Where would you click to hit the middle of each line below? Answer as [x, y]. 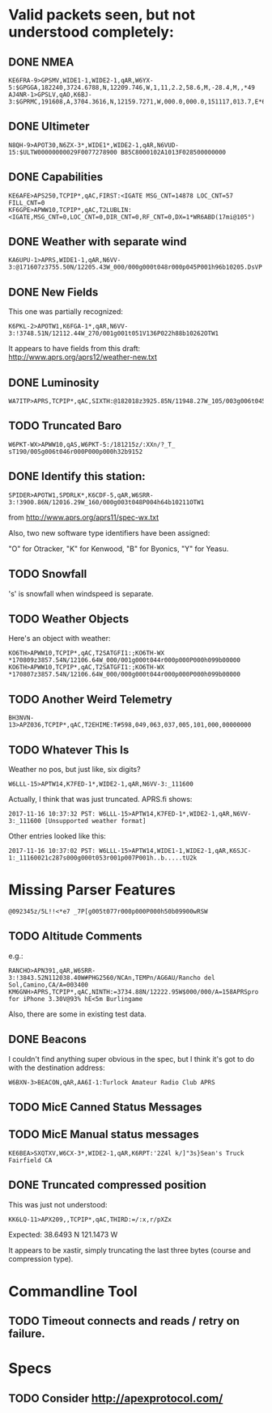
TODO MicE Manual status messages [104, 1135]
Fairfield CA [30, 1160]
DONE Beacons [47, 1040]
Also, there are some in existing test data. [78, 1014]
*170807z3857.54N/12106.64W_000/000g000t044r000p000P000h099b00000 [125, 675]
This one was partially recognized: [66, 312]
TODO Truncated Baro [65, 426]
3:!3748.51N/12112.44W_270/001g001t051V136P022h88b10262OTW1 [114, 333]
